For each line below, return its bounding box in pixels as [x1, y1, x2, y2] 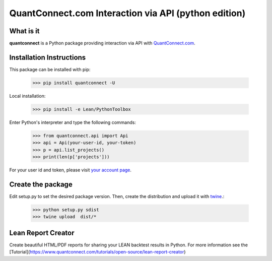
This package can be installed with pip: [9, 66, 91, 73]
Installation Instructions [9, 53, 86, 61]
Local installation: [9, 93, 46, 99]
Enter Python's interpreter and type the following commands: [9, 119, 136, 125]
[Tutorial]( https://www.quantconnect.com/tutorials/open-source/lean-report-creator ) [9, 249, 186, 255]
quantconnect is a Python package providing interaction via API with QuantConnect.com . [9, 40, 196, 46]
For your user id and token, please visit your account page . [9, 167, 132, 173]
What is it [9, 27, 40, 35]
